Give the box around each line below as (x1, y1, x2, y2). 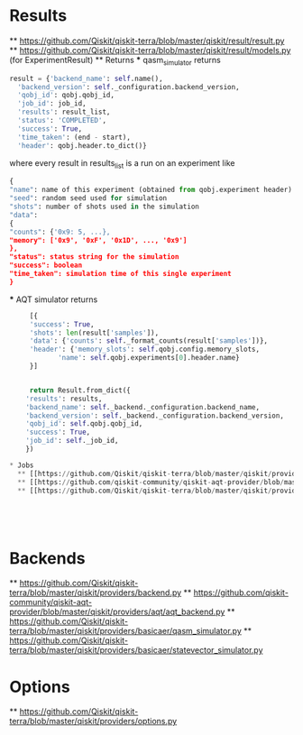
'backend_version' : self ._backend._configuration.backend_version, (25, 411, 284, 420)
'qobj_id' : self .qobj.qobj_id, (25, 419, 143, 428)
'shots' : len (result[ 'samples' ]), (29, 328, 160, 337)
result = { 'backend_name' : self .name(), (9, 74, 164, 83)
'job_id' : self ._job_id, (25, 436, 119, 446)
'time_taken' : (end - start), (17, 133, 131, 142)
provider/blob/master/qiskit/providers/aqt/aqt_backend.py (9, 606, 225, 618)
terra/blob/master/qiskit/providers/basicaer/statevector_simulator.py (9, 645, 263, 656)
